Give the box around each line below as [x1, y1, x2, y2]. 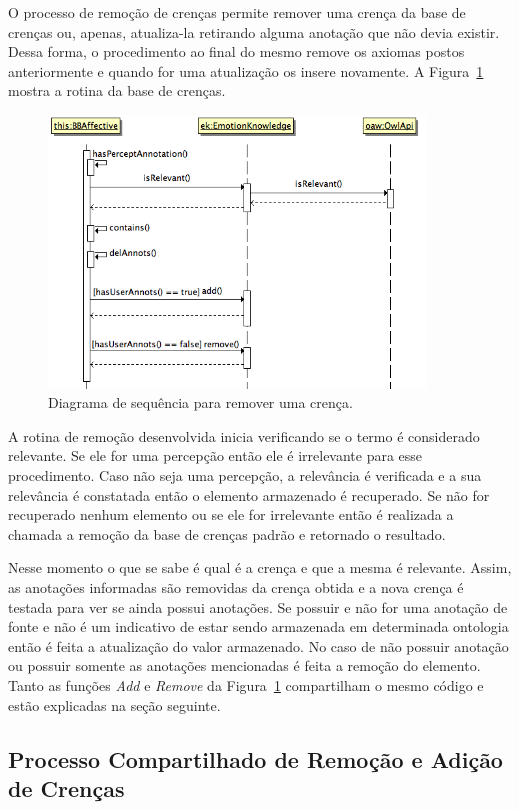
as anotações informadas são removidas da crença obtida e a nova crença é [8, 576, 464, 597]
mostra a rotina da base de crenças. [8, 80, 226, 101]
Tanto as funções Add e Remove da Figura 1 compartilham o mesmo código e [8, 674, 484, 695]
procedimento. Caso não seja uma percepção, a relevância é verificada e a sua [8, 465, 482, 486]
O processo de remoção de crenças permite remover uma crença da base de [8, 2, 466, 22]
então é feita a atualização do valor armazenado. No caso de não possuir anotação [8, 635, 509, 656]
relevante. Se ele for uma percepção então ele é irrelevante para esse [8, 445, 423, 466]
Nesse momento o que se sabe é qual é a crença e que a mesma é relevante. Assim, [8, 557, 512, 578]
